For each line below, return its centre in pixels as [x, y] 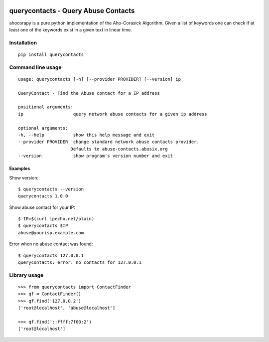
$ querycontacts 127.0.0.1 [51, 255]
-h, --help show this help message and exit [86, 135]
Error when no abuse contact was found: [51, 244]
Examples [20, 169]
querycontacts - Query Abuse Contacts [72, 11]
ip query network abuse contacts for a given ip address [113, 114]
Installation [23, 42]
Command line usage [35, 67]
